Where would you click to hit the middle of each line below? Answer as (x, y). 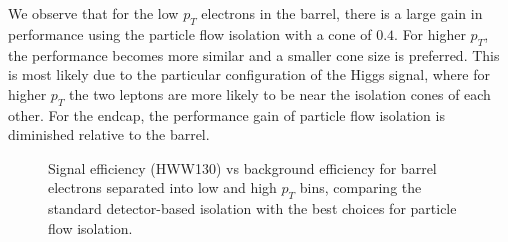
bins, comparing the (360, 187)
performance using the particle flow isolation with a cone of (190, 33)
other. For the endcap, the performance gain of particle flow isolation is (226, 114)
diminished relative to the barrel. (109, 134)
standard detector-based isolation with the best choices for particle (252, 208)
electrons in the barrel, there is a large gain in (342, 13)
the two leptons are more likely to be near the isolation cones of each (280, 93)
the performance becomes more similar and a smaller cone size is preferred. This (254, 54)
